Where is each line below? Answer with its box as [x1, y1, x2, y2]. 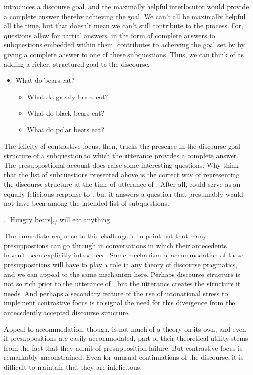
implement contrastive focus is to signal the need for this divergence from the [4, 297, 235, 308]
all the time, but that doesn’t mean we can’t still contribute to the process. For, [4, 20, 243, 31]
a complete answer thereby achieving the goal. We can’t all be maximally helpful [4, 11, 246, 21]
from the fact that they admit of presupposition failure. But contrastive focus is [4, 342, 243, 353]
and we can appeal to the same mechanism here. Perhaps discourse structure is [4, 269, 240, 279]
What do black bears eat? [27, 108, 105, 118]
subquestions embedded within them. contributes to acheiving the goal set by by [4, 39, 245, 50]
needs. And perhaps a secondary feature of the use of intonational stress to [4, 288, 228, 298]
